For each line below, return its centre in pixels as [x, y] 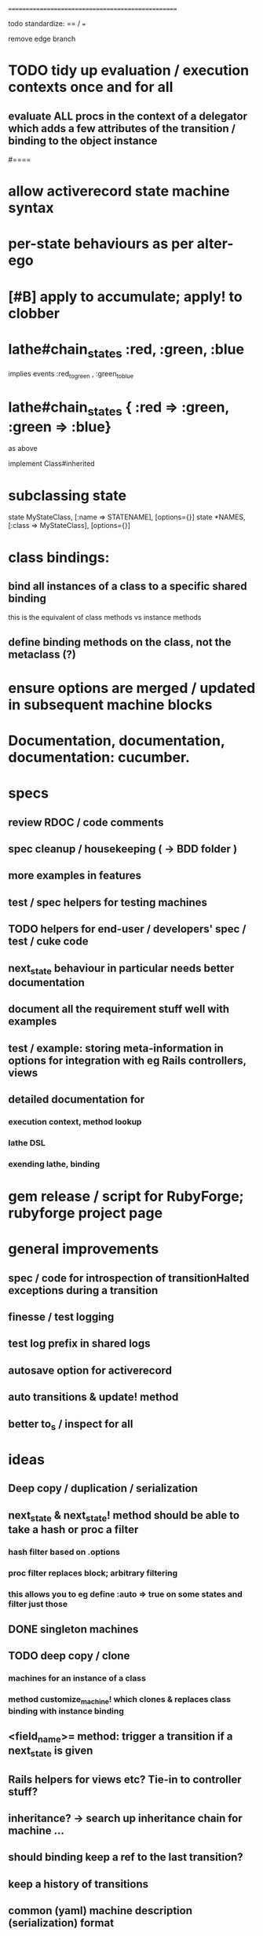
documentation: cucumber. [99, 758]
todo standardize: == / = [47, 24]
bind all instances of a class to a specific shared [128, 586]
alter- [215, 244]
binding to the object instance [83, 140]
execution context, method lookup [75, 1121]
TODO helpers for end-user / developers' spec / [127, 929]
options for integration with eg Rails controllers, [127, 1060]
